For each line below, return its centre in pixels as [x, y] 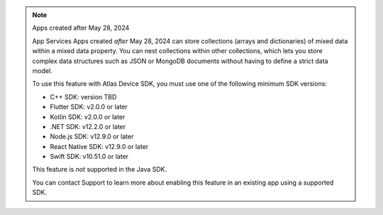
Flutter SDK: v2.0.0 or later [89, 107]
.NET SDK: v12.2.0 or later [88, 126]
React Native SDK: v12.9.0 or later [99, 146]
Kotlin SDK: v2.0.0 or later [88, 116]
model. [42, 70]
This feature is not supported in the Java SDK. [100, 170]
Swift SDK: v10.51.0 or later [89, 157]
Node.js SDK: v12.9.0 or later [92, 137]
